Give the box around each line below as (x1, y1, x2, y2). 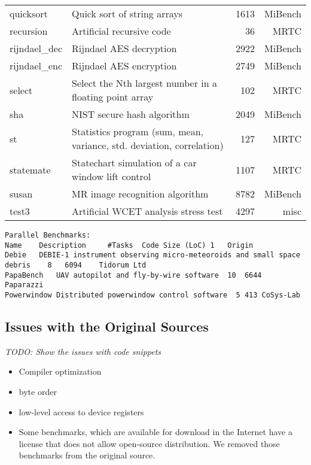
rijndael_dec (10, 41, 63, 55)
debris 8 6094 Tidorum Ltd (5, 260, 147, 269)
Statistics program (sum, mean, (72, 124, 203, 138)
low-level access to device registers (19, 405, 144, 418)
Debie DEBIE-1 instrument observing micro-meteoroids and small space (5, 251, 300, 260)
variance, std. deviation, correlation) (72, 138, 224, 152)
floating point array (72, 90, 154, 104)
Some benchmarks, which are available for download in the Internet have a (19, 426, 292, 438)
